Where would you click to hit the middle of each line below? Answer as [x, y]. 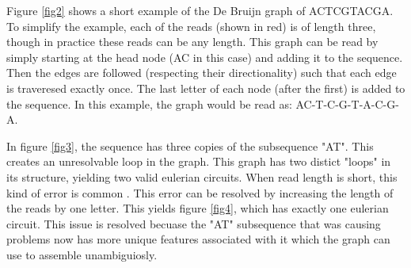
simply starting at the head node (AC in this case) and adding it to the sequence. [205, 57]
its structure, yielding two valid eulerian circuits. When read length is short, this [202, 176]
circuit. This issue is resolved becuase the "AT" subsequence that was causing [194, 223]
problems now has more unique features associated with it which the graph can [198, 239]
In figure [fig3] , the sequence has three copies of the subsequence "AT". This [190, 145]
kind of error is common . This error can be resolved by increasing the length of [200, 192]
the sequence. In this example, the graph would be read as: [149, 103]
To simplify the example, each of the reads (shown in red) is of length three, [191, 26]
